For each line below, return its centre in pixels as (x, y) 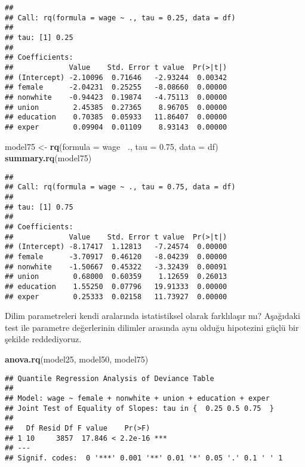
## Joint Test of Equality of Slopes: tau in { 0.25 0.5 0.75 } (140, 408)
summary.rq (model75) (48, 158)
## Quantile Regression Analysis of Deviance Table (110, 378)
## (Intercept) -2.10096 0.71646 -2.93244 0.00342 (116, 77)
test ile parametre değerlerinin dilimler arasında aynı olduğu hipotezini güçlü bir (152, 327)
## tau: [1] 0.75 (39, 207)
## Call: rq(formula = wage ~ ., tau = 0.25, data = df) (120, 18)
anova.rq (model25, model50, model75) (77, 359)
